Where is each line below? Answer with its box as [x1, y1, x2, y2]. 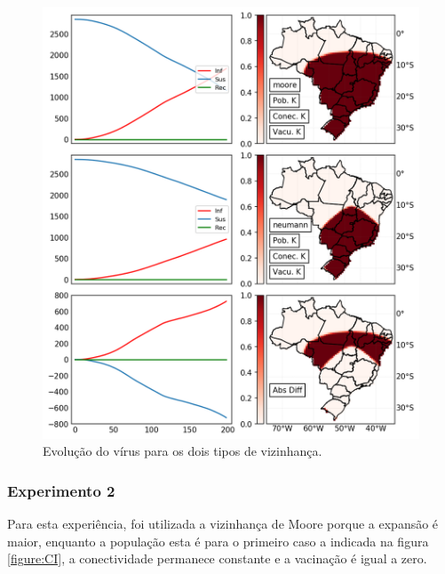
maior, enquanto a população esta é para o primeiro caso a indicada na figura [7, 531, 429, 550]
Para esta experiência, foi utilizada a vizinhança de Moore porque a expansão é [7, 514, 439, 533]
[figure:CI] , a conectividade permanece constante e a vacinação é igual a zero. [7, 549, 427, 568]
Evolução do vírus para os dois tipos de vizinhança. [43, 442, 322, 460]
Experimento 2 [7, 479, 115, 501]
